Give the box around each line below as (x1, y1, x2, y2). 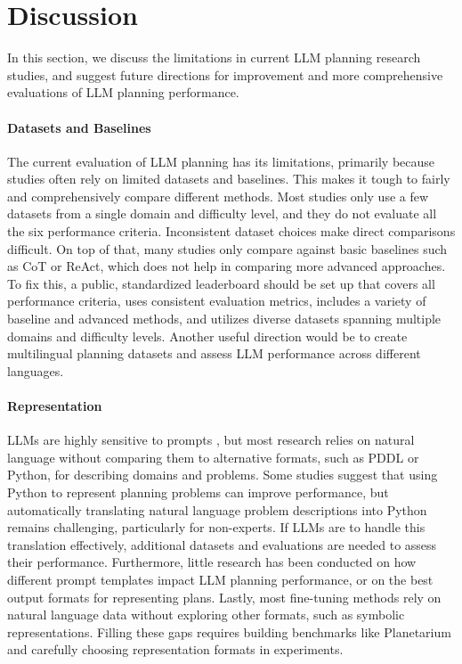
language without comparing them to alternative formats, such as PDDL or (7, 447, 419, 466)
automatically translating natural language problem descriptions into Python (7, 500, 427, 519)
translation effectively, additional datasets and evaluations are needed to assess (7, 535, 437, 553)
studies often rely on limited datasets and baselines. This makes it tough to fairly (7, 169, 450, 188)
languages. (7, 361, 64, 380)
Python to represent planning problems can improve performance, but (7, 483, 389, 501)
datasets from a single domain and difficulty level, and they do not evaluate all (7, 204, 437, 223)
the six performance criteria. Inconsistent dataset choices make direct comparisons (7, 222, 456, 241)
